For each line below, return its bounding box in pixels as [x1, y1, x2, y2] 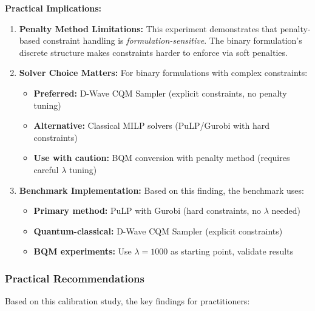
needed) [271, 204, 300, 217]
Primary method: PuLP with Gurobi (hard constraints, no [33, 204, 261, 217]
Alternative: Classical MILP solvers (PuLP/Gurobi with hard [33, 119, 269, 132]
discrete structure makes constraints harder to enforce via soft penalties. [19, 46, 288, 58]
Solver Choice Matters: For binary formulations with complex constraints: [19, 66, 308, 79]
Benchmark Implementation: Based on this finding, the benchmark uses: [19, 183, 304, 196]
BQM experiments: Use [33, 245, 132, 258]
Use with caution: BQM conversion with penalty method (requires [33, 151, 290, 164]
